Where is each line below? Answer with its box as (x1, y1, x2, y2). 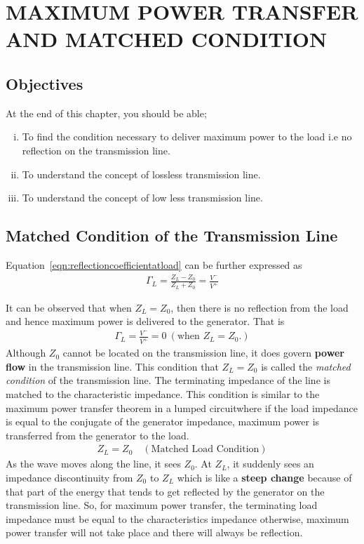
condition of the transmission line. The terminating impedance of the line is (6, 373, 330, 387)
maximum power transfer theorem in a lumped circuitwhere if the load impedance (6, 400, 358, 415)
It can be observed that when (6, 300, 132, 314)
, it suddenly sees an (227, 456, 314, 471)
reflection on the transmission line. (22, 142, 170, 157)
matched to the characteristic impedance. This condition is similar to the (6, 386, 320, 401)
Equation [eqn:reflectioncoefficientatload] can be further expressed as (6, 257, 302, 272)
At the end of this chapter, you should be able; (6, 105, 207, 120)
